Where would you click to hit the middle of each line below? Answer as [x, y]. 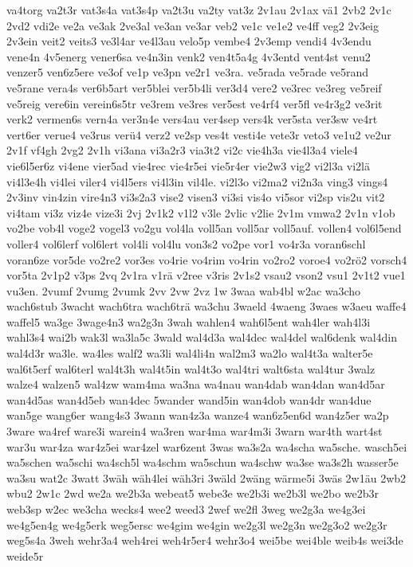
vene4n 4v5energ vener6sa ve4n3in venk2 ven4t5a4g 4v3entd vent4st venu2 [189, 56]
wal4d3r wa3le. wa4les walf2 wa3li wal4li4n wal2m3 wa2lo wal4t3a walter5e [190, 353]
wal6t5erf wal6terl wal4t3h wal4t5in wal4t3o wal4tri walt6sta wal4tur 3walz [191, 368]
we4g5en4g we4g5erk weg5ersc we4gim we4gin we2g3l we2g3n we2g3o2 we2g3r [197, 524]
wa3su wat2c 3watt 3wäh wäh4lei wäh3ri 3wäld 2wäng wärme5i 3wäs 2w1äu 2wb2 [206, 477]
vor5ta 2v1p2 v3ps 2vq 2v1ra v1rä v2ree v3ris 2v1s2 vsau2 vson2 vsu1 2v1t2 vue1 [206, 275]
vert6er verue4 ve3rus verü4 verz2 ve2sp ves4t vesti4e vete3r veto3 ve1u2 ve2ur [199, 134]
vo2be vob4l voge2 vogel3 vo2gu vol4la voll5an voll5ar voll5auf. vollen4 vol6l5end [204, 228]
